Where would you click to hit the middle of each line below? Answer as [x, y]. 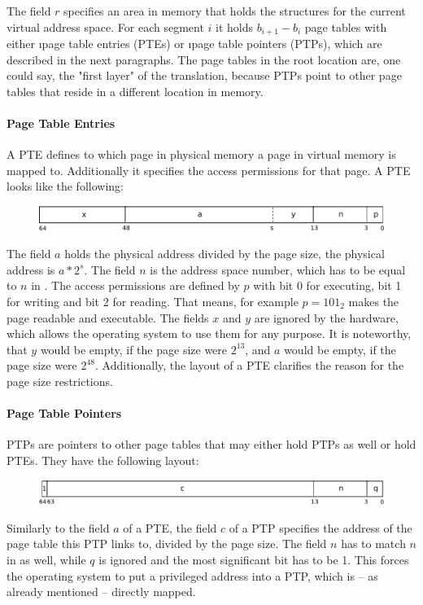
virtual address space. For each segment [105, 26]
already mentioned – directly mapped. [101, 592]
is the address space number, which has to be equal [278, 269]
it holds [235, 26]
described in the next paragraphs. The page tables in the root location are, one [204, 59]
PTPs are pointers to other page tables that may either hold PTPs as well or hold [211, 444]
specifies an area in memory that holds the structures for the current [235, 11]
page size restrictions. [60, 381]
